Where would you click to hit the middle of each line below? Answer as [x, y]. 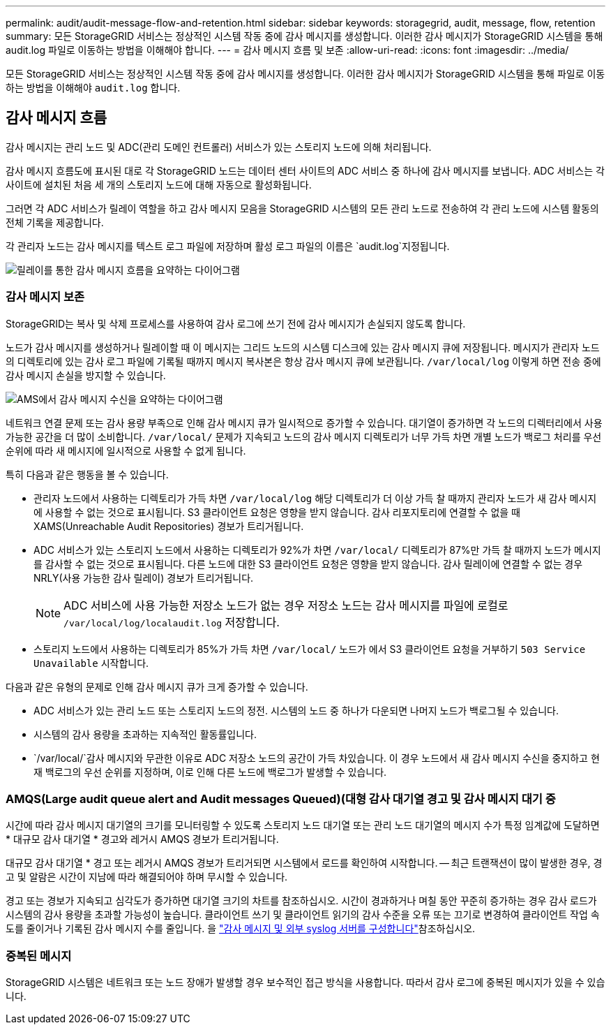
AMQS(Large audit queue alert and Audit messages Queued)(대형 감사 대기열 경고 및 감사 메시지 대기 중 [281, 799]
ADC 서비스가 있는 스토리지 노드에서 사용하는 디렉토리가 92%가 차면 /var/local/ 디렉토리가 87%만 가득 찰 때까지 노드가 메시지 [317, 550]
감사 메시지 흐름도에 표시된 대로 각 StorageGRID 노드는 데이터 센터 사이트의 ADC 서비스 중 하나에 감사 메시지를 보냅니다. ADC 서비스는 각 [305, 170]
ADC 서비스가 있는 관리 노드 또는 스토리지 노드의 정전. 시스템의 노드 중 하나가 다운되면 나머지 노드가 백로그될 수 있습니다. [296, 710]
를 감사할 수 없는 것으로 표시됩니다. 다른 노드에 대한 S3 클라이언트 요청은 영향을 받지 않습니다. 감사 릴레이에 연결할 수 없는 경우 [308, 564]
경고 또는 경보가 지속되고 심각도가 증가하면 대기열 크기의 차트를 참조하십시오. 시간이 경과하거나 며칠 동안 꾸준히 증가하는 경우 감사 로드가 [301, 901]
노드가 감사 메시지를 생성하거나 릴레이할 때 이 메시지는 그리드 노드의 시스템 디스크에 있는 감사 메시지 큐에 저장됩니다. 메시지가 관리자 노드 [303, 347]
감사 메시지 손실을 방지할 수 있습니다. [86, 375]
